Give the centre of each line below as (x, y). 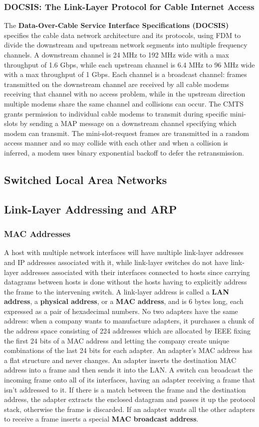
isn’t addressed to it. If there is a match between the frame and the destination (125, 389)
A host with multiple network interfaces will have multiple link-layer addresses (124, 252)
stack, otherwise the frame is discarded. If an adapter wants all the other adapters (129, 409)
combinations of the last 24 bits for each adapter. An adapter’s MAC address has (128, 350)
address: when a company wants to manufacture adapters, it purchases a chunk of (129, 321)
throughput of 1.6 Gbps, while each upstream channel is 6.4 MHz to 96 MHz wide (129, 64)
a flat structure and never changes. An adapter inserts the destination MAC (120, 360)
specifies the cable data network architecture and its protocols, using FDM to (123, 35)
